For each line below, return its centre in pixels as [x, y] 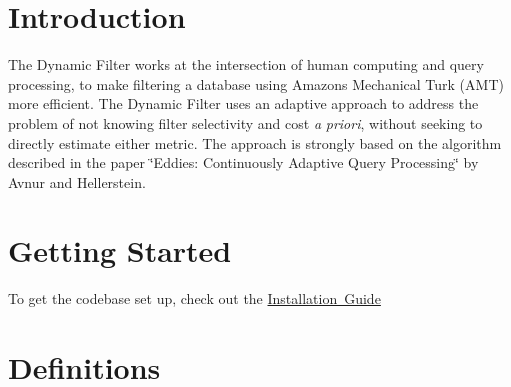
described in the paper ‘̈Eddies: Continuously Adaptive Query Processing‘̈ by [243, 162]
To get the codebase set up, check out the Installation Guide [194, 298]
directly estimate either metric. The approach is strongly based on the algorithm [255, 142]
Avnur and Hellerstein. [77, 181]
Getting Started [120, 250]
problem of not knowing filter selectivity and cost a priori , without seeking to [245, 122]
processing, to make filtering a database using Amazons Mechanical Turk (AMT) [256, 83]
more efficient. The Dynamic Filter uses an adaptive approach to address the [243, 103]
